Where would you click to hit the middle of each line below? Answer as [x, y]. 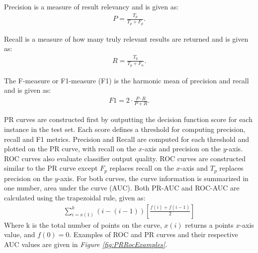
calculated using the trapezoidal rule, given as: [75, 197]
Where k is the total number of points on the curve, [83, 224]
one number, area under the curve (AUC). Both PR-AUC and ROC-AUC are [122, 188]
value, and [20, 234]
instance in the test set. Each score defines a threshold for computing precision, [125, 129]
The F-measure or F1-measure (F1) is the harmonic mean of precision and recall [127, 80]
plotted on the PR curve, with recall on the [70, 149]
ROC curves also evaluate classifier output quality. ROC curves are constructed [125, 158]
